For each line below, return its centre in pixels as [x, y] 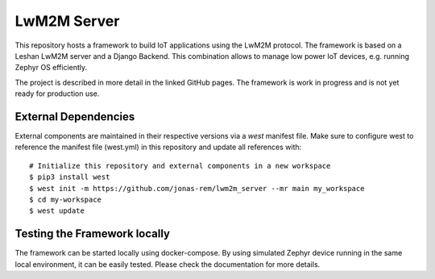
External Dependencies [75, 117]
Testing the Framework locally [93, 234]
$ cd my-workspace [66, 199]
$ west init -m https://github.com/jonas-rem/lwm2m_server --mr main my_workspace [197, 188]
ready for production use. [57, 94]
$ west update [57, 211]
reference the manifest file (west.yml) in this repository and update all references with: [158, 147]
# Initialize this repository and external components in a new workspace [180, 166]
